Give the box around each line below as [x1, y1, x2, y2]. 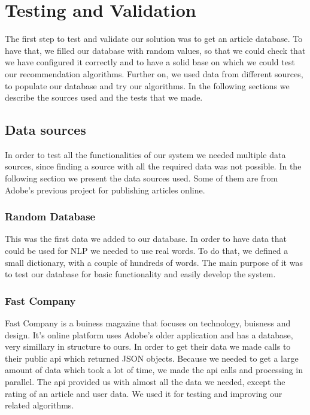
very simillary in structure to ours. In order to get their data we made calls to [5, 340, 291, 353]
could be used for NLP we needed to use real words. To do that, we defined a [5, 244, 288, 257]
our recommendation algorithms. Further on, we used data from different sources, [5, 67, 303, 80]
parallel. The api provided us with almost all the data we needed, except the [5, 375, 285, 388]
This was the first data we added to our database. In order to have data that [5, 232, 287, 245]
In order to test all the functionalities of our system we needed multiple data [5, 148, 286, 160]
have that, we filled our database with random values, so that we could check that [5, 44, 306, 56]
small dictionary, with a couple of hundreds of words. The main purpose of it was [5, 256, 303, 268]
